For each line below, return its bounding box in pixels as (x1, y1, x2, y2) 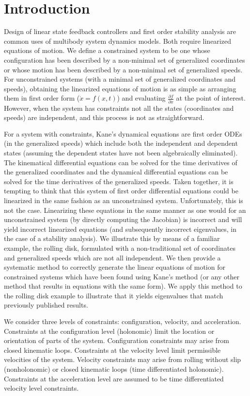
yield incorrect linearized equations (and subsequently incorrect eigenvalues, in (4, 224, 237, 234)
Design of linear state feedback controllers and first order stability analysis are (4, 26, 236, 36)
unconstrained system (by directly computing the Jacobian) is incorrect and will (4, 214, 242, 224)
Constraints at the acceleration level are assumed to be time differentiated (4, 373, 224, 383)
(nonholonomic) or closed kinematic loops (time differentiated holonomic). (4, 364, 224, 374)
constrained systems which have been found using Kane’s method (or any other (4, 271, 239, 281)
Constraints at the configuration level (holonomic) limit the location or (4, 326, 215, 336)
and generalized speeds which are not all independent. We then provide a (4, 252, 221, 262)
